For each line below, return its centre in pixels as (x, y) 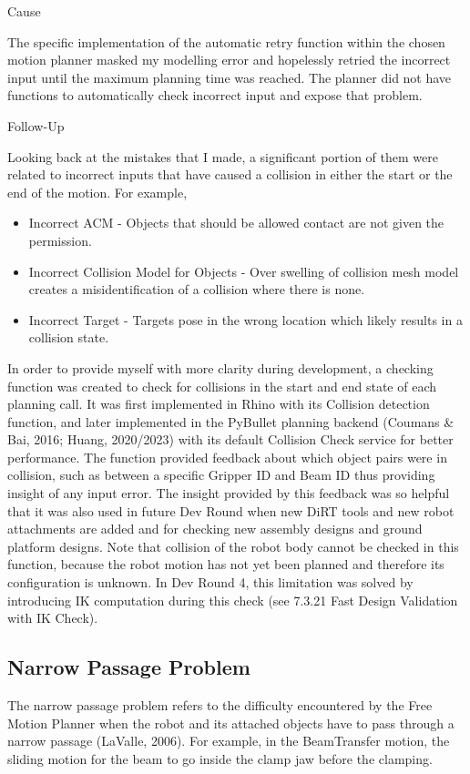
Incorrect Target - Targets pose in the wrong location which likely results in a (245, 319)
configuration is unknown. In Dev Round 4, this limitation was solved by (210, 582)
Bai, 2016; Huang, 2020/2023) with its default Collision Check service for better (230, 439)
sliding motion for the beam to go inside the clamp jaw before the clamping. (220, 758)
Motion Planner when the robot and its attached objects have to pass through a (231, 723)
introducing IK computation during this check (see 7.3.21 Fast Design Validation (233, 600)
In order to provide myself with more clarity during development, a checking (220, 367)
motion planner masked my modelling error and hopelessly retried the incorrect (229, 60)
